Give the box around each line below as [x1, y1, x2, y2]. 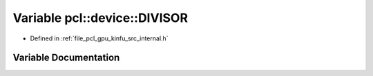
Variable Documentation [12, 52, 120, 64]
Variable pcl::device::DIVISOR [12, 10, 189, 25]
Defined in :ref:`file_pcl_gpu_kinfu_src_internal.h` [30, 34, 169, 42]
